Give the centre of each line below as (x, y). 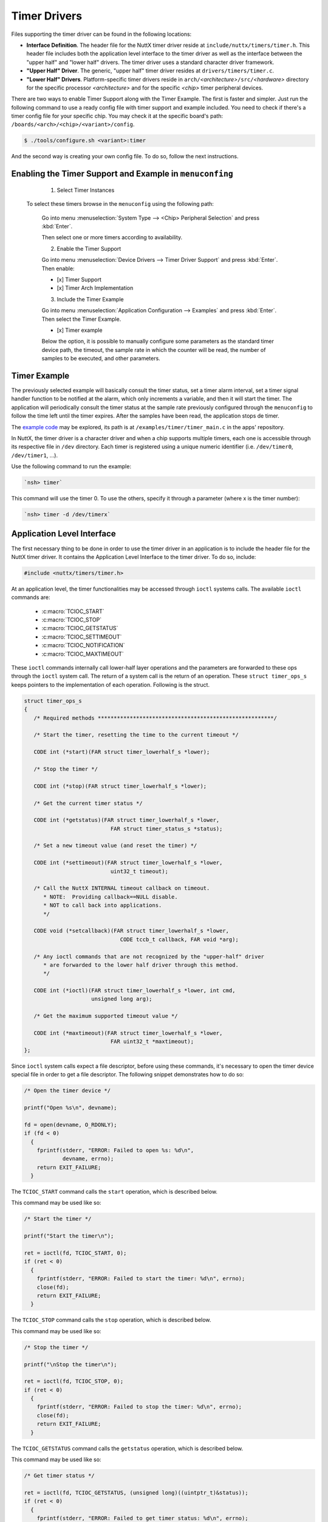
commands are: (31, 597)
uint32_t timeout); (139, 871)
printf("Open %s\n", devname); (71, 1107)
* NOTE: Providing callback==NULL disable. (111, 897)
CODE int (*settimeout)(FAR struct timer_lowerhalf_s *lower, (128, 863)
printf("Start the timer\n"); (69, 1236)
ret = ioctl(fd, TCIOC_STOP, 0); (74, 1381)
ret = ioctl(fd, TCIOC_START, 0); (75, 1253)
